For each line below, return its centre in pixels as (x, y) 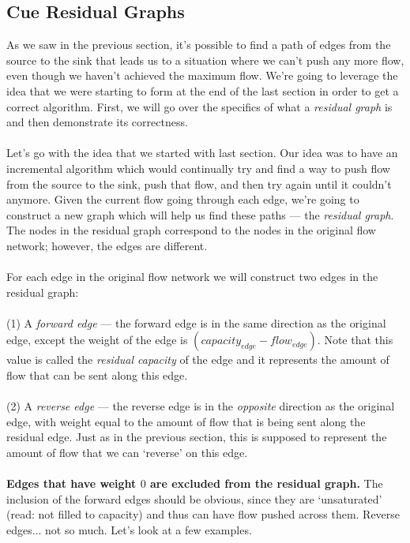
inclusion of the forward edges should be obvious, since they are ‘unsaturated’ (194, 498)
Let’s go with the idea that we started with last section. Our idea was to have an (202, 153)
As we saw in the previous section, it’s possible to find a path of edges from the (199, 45)
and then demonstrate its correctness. (97, 122)
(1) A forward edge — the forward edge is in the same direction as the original (196, 322)
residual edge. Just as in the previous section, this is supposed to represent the (197, 437)
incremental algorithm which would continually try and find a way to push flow (198, 168)
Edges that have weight (71, 483)
